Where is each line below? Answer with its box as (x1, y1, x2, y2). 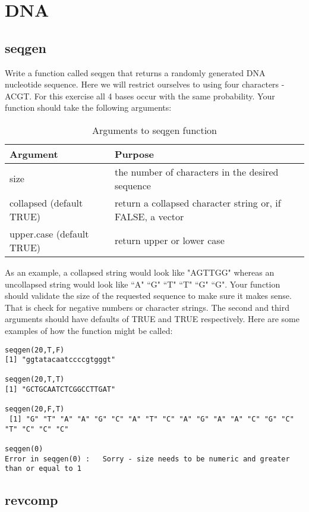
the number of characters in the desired (114, 164, 279, 179)
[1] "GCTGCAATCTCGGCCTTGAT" (5, 385, 116, 394)
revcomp (5, 491, 58, 509)
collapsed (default (10, 195, 83, 210)
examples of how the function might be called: (5, 324, 173, 336)
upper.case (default (10, 226, 89, 241)
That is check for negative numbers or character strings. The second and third (5, 301, 289, 313)
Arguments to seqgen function (92, 123, 217, 137)
